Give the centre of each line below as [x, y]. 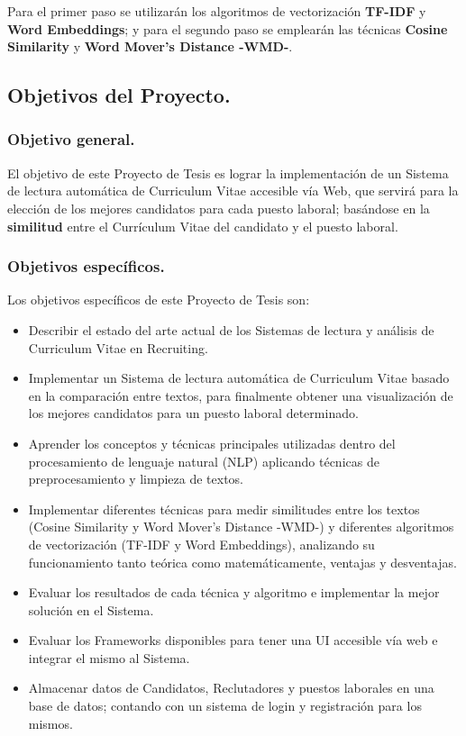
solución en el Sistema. [91, 609]
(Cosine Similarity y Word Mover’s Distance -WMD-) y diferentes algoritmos [241, 527]
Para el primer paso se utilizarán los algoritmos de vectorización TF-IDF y [217, 11]
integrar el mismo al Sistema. [109, 657]
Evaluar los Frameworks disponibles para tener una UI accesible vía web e [233, 640]
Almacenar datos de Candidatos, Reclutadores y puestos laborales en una [231, 688]
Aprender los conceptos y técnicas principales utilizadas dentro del [212, 443]
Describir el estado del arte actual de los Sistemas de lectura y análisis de [231, 329]
